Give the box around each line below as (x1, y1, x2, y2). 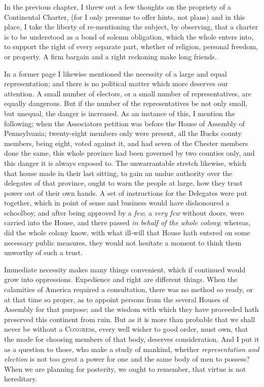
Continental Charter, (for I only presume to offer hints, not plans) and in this (4, 11, 245, 22)
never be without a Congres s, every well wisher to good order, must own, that (4, 324, 248, 334)
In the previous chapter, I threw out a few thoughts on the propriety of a (4, 2, 231, 12)
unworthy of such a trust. (4, 247, 83, 258)
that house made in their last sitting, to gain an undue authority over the (4, 167, 233, 178)
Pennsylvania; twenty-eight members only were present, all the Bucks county (4, 128, 242, 138)
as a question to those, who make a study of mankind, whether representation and (4, 343, 259, 354)
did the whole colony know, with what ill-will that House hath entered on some (4, 227, 250, 238)
